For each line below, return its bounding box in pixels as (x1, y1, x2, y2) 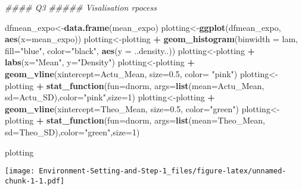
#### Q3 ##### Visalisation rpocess (5, 1, 157, 13)
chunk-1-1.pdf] (5, 176, 65, 185)
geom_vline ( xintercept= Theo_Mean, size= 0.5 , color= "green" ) (5, 102, 239, 115)
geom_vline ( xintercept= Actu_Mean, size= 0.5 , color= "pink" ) (5, 67, 238, 80)
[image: (5, 167, 35, 176)
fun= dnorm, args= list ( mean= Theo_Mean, (107, 114, 265, 126)
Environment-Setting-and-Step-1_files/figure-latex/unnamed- (39, 167, 287, 176)
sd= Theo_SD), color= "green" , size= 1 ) (5, 125, 140, 138)
